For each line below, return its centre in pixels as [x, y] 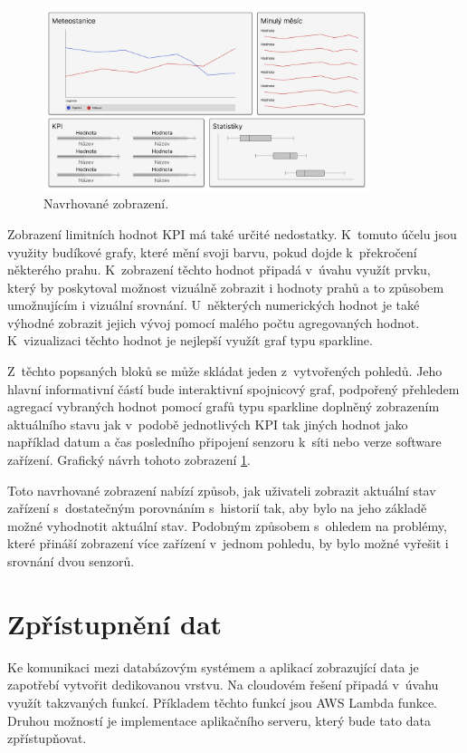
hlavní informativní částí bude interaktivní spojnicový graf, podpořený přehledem [233, 388]
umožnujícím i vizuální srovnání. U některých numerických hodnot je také [214, 305]
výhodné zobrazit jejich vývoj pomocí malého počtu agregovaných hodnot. [214, 322]
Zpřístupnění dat [115, 623]
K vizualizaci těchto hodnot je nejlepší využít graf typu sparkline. [190, 340]
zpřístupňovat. [47, 738]
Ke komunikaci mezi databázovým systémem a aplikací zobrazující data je [213, 666]
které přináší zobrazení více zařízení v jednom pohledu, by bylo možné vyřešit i [228, 543]
